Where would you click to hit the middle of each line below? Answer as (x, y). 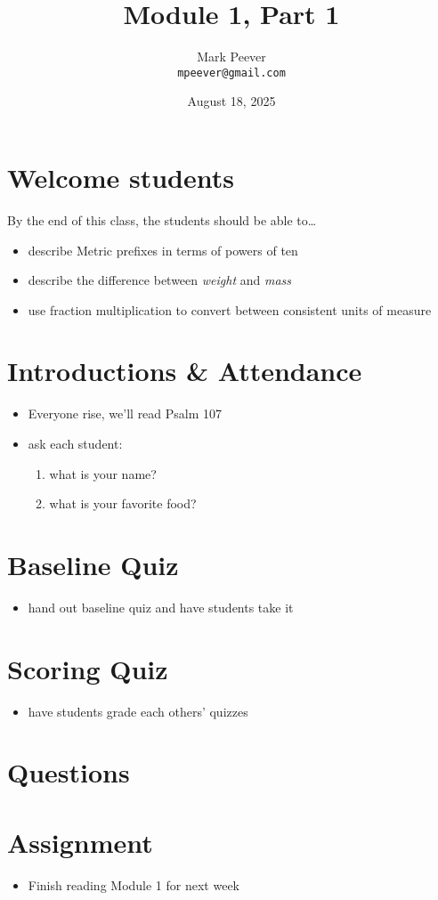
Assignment (80, 842)
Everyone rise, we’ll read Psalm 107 (125, 414)
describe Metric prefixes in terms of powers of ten (163, 250)
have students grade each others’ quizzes (138, 711)
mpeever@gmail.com (231, 73)
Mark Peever (231, 57)
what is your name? (103, 473)
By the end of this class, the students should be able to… (162, 219)
